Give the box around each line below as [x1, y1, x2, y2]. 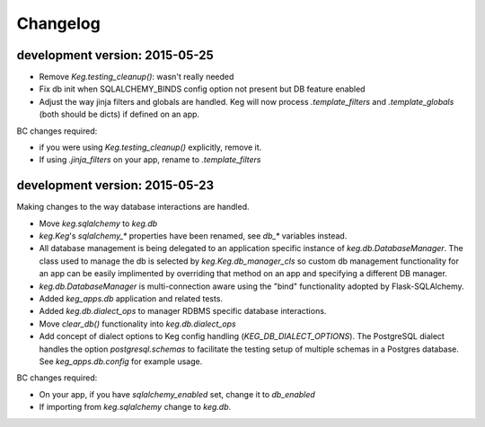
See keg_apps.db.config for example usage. [39, 356, 203, 367]
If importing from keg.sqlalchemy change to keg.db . [39, 402, 232, 413]
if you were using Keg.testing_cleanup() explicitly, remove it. [39, 142, 262, 152]
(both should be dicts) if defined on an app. [39, 109, 200, 120]
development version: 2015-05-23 [16, 178, 215, 193]
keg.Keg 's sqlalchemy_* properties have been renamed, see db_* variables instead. [39, 231, 348, 241]
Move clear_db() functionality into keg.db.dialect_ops [39, 318, 237, 329]
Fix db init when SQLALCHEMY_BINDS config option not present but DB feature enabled [39, 83, 366, 94]
